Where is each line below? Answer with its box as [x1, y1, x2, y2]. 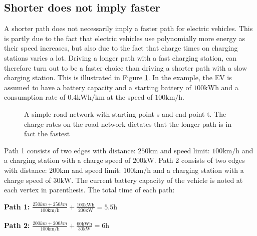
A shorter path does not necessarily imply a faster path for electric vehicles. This [4, 23, 253, 34]
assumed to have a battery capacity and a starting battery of [4, 82, 191, 92]
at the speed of [107, 92, 153, 102]
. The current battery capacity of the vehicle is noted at [71, 174, 243, 185]
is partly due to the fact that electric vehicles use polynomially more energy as [4, 33, 245, 43]
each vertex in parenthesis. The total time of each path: [4, 184, 175, 195]
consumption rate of [4, 92, 66, 102]
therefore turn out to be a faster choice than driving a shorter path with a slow [4, 62, 247, 73]
